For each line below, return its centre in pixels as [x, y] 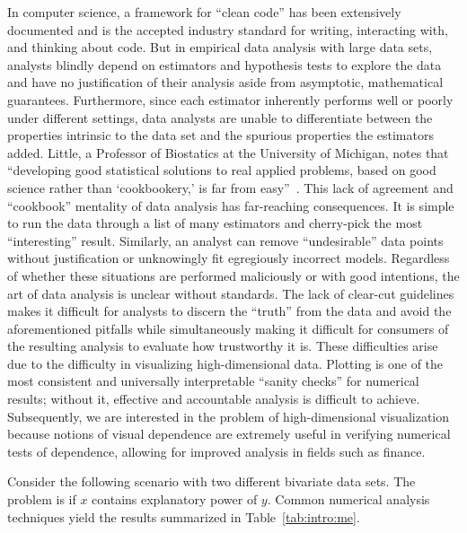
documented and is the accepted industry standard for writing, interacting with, [228, 29]
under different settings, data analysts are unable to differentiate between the [220, 117]
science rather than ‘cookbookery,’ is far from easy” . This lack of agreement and [230, 187]
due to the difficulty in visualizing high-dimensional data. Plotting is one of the [225, 363]
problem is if [42, 499]
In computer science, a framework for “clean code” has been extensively [204, 12]
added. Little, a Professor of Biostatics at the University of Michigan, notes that [228, 152]
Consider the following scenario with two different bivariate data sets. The [211, 481]
